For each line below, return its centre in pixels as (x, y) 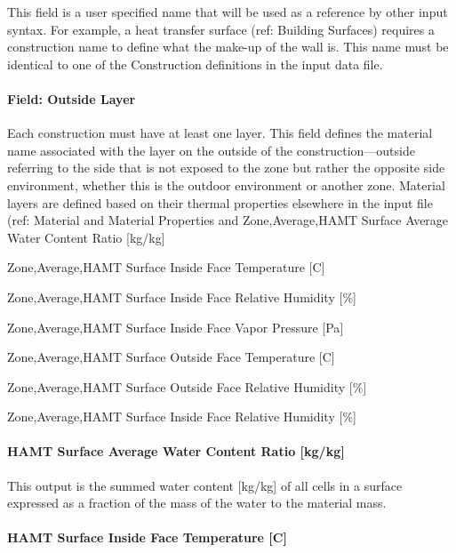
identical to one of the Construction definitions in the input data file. (195, 64)
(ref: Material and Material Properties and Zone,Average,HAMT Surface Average (228, 220)
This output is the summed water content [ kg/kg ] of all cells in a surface (205, 485)
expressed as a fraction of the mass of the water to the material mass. (197, 503)
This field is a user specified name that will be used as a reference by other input (228, 12)
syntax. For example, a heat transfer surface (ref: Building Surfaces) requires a (221, 29)
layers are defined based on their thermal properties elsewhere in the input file (220, 202)
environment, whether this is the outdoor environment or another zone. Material (226, 184)
